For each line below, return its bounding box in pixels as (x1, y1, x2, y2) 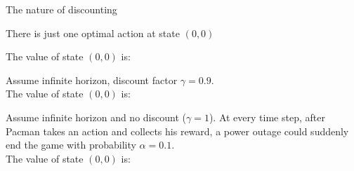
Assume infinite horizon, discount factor (6, 72, 178, 87)
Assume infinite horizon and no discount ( (6, 109, 186, 124)
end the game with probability (6, 137, 136, 152)
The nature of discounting (6, 2, 117, 16)
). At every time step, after (209, 109, 325, 124)
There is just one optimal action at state (6, 25, 180, 40)
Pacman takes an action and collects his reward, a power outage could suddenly (6, 123, 349, 138)
